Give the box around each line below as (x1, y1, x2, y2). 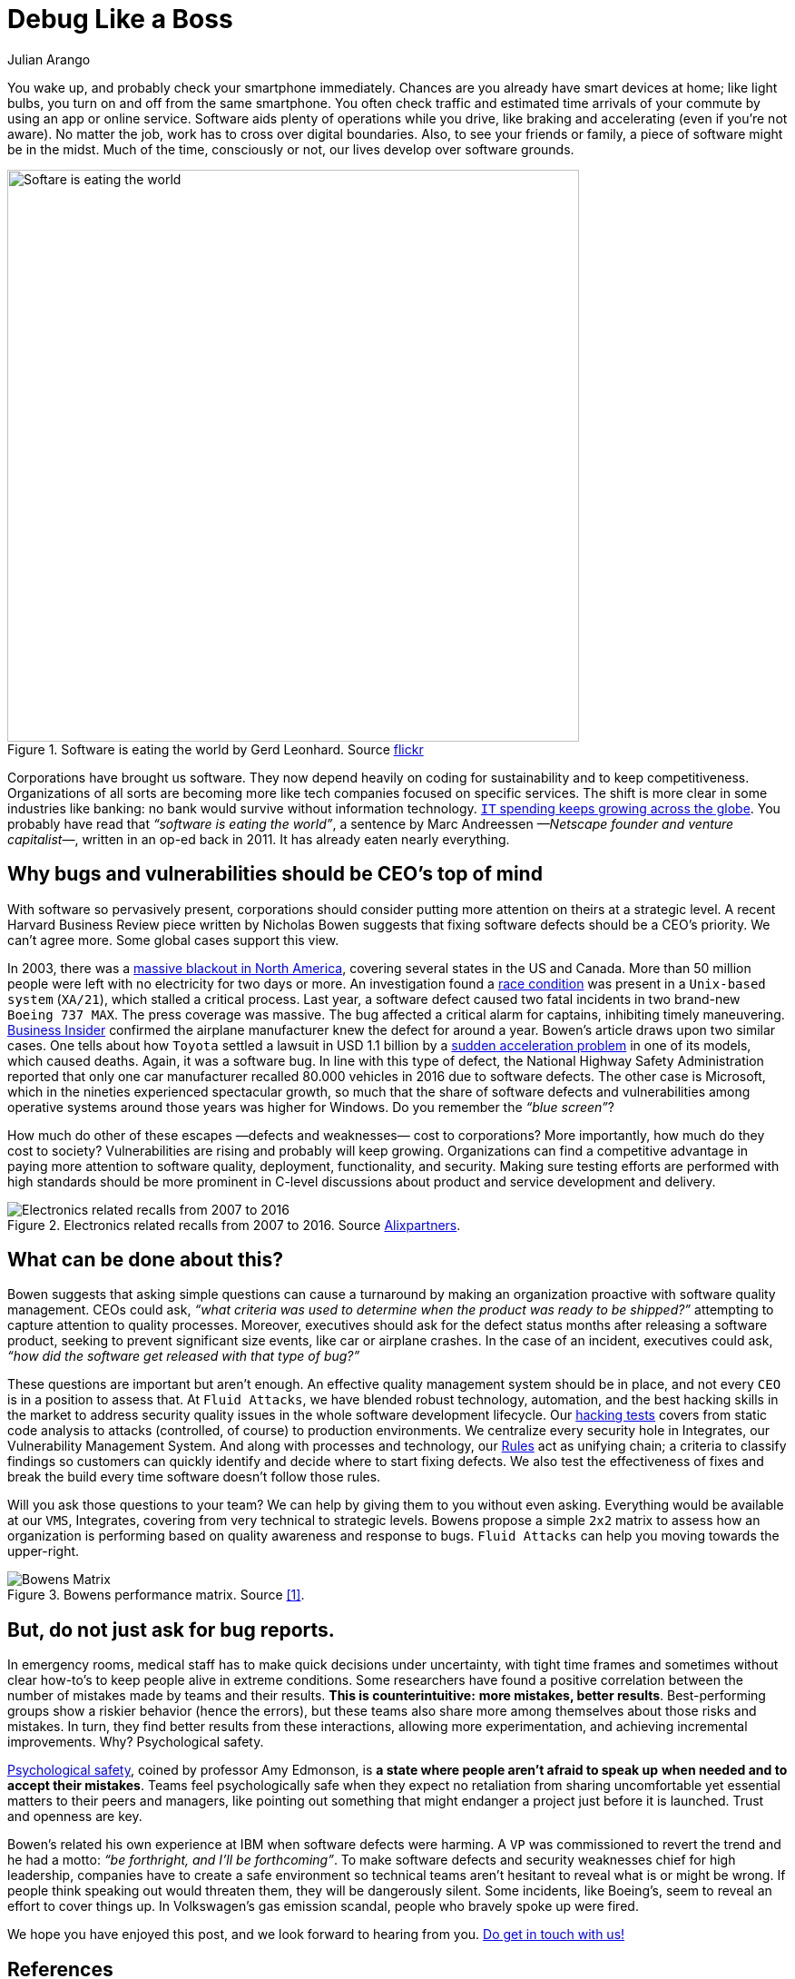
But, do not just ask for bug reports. (7, 1618, 335, 1641)
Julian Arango (7, 51, 91, 67)
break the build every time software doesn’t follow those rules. (7, 1469, 381, 1485)
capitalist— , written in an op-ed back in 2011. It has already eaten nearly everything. (7, 831, 510, 847)
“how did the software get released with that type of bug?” (7, 1348, 360, 1364)
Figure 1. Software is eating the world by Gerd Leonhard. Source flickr (7, 741, 424, 757)
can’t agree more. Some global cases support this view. (7, 931, 339, 948)
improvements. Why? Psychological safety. (7, 1734, 264, 1750)
